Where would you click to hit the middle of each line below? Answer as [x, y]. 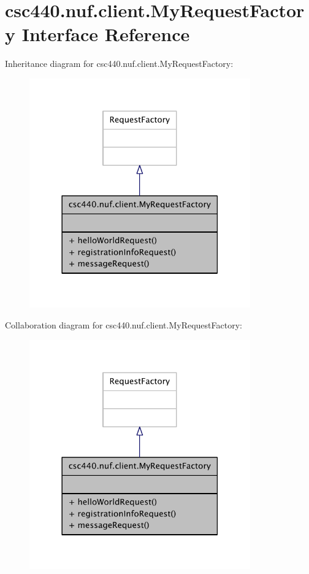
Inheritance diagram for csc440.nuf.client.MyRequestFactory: [119, 64]
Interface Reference [106, 34]
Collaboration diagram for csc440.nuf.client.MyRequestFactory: [124, 324]
